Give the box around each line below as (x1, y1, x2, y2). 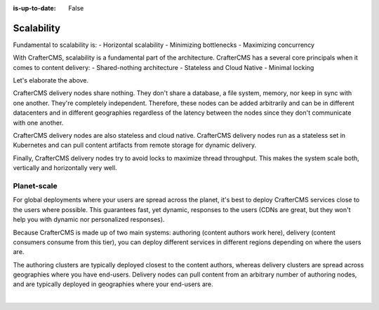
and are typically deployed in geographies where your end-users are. (13, 280, 213, 288)
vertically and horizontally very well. (13, 164, 117, 172)
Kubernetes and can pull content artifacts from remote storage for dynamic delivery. (13, 141, 257, 150)
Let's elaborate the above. (13, 76, 89, 85)
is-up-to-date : (13, 4, 56, 12)
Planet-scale (13, 181, 58, 190)
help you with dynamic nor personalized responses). (13, 216, 165, 224)
